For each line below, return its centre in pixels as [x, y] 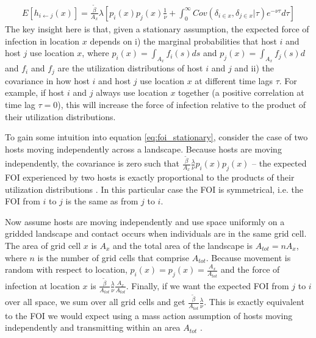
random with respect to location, [66, 269]
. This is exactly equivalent [254, 302]
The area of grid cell [43, 245]
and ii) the [254, 68]
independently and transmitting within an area [93, 327]
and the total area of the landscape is [183, 245]
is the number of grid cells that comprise [113, 257]
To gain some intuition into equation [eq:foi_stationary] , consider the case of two [156, 137]
